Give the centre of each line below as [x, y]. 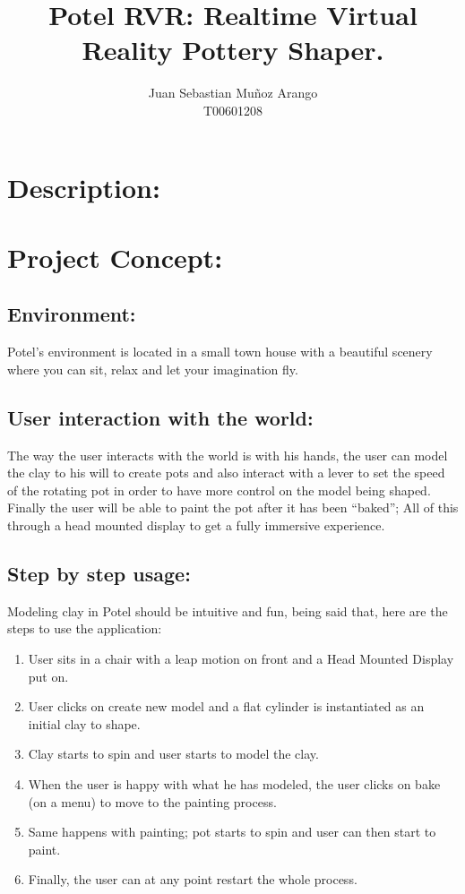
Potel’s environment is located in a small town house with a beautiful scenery [220, 352]
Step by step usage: [99, 574]
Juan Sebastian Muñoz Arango [233, 93]
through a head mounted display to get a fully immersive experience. [196, 525]
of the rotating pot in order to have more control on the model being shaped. [219, 490]
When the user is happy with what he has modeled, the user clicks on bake [234, 783]
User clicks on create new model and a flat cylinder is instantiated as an [226, 706]
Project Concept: [115, 257]
